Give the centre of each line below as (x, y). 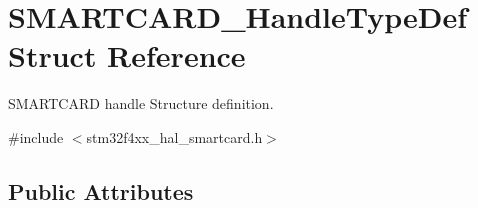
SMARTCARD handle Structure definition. (141, 103)
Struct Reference (127, 55)
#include (36, 136)
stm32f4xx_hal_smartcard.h (174, 136)
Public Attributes (101, 190)
